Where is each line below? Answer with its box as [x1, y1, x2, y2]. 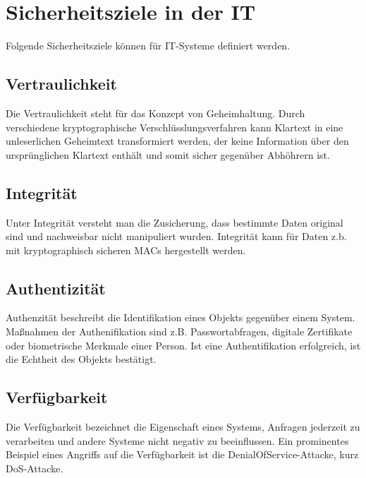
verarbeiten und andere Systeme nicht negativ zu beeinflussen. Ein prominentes [6, 433, 349, 448]
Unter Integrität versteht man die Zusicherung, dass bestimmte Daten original [6, 215, 343, 229]
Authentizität [6, 277, 106, 299]
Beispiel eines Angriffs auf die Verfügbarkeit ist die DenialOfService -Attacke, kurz [6, 447, 359, 462]
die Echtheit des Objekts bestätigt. [6, 352, 157, 366]
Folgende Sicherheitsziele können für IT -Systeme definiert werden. [6, 38, 291, 53]
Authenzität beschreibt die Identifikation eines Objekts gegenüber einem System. [6, 310, 355, 325]
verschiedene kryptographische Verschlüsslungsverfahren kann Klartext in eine [6, 119, 343, 134]
